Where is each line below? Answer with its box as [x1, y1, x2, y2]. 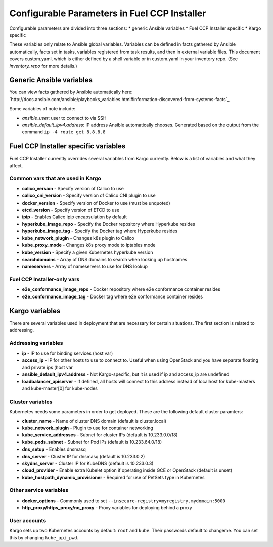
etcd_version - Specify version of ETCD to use [22, 207, 120, 213]
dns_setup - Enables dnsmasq [22, 446, 86, 452]
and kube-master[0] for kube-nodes [22, 385, 98, 391]
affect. [9, 162, 23, 169]
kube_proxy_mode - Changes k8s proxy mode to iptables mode [22, 242, 156, 248]
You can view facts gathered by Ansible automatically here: [9, 89, 133, 95]
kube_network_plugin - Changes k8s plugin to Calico [22, 235, 134, 241]
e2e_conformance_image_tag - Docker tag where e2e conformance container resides [22, 293, 203, 300]
